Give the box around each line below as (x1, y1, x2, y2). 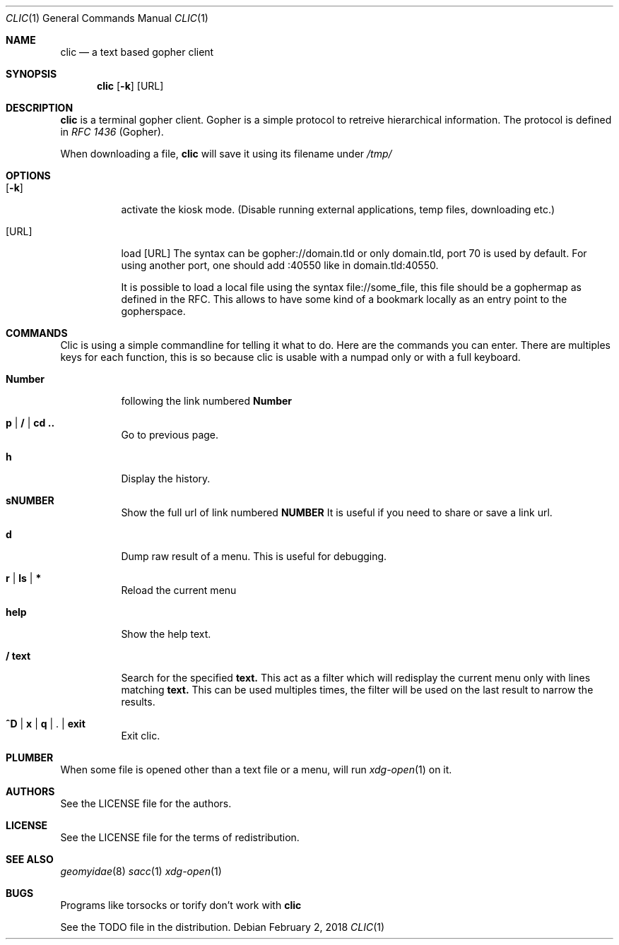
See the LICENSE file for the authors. (60, 797, 232, 809)
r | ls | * (6, 572, 42, 584)
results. (121, 696, 155, 708)
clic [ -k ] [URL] (97, 80, 164, 92)
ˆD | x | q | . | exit (6, 718, 86, 730)
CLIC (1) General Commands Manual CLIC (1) (6, 12, 208, 24)
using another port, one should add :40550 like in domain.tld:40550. (121, 259, 439, 271)
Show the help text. (121, 628, 211, 640)
